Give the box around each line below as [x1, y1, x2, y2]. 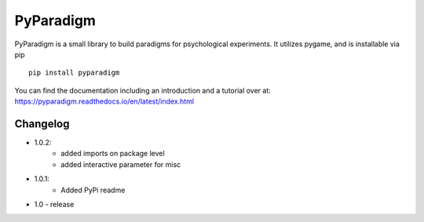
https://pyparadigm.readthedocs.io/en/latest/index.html [14, 96, 195, 106]
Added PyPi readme [60, 185, 126, 195]
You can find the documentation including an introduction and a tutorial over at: [14, 86, 271, 95]
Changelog [14, 117, 70, 130]
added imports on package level [60, 149, 165, 158]
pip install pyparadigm [28, 68, 120, 78]
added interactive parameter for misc [60, 159, 181, 169]
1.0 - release [34, 199, 75, 209]
